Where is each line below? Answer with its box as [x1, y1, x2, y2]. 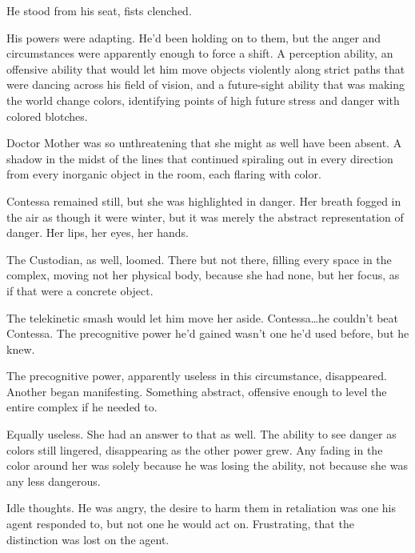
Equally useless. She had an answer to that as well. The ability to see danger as [6, 426, 397, 443]
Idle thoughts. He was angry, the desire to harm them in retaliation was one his [6, 499, 397, 516]
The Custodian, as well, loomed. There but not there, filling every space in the [6, 250, 392, 267]
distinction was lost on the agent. [6, 531, 170, 547]
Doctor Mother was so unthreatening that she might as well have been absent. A [6, 134, 402, 151]
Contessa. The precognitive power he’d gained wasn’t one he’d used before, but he [6, 325, 409, 342]
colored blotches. [6, 107, 88, 124]
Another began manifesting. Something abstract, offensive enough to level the [6, 383, 387, 399]
